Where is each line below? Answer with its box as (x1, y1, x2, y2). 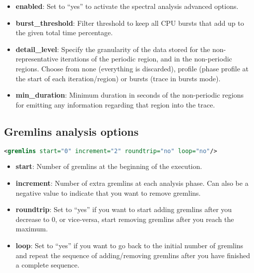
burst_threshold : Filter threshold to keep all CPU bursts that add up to (15, 17, 244, 28)
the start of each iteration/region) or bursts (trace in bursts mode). (15, 73, 221, 83)
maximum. (15, 223, 48, 234)
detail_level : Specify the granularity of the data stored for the (15, 44, 210, 54)
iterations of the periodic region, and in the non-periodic (60, 54, 232, 64)
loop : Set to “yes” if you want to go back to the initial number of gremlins (15, 240, 244, 250)
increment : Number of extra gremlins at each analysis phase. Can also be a (15, 178, 249, 188)
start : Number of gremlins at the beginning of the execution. (15, 161, 202, 171)
